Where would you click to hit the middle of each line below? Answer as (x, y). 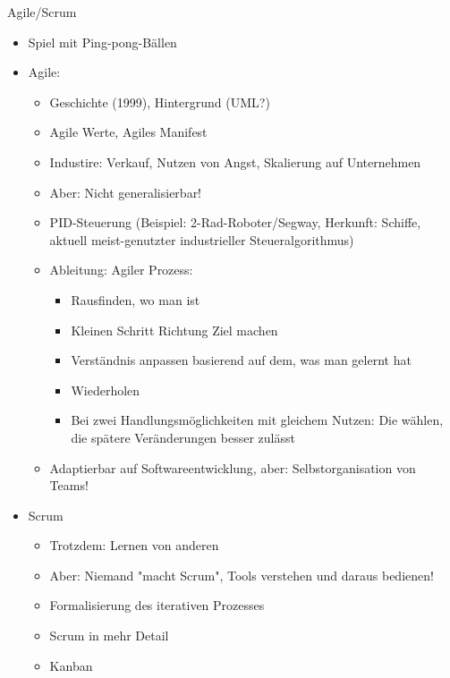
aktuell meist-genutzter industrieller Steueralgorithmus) (202, 239)
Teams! (69, 485)
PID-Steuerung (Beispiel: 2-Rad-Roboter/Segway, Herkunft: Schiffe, (235, 222)
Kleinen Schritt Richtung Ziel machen (174, 330)
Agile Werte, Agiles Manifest (128, 132)
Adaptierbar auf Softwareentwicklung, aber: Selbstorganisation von (233, 467)
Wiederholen (106, 390)
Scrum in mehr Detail (109, 636)
